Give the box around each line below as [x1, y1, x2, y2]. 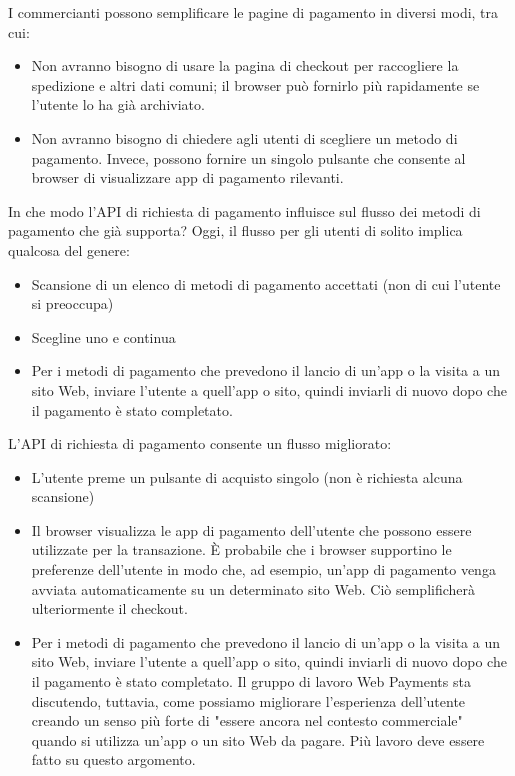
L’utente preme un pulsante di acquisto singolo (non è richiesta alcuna [31, 466, 463, 487]
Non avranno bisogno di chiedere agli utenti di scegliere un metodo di [31, 127, 458, 148]
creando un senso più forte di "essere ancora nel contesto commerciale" [31, 710, 463, 731]
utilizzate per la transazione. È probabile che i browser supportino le [31, 539, 452, 560]
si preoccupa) [31, 293, 114, 314]
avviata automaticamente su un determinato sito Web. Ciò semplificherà [31, 578, 476, 599]
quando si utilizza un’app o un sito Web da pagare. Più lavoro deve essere [31, 729, 485, 750]
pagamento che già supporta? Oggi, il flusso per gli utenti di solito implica [8, 220, 463, 241]
